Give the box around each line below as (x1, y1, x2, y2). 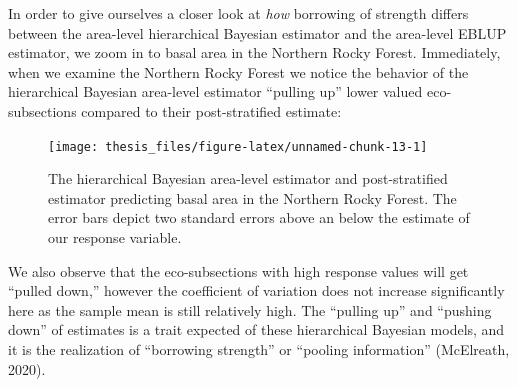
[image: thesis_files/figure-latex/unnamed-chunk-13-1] (48, 139, 428, 154)
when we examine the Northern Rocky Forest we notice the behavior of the (8, 61, 469, 82)
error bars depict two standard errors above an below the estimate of (48, 207, 470, 228)
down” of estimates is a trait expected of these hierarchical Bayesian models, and (8, 319, 505, 340)
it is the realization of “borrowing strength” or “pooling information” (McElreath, (8, 338, 510, 359)
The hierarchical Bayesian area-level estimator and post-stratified (48, 168, 448, 189)
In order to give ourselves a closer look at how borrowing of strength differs (8, 3, 469, 23)
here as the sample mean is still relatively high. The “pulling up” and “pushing (8, 299, 492, 320)
